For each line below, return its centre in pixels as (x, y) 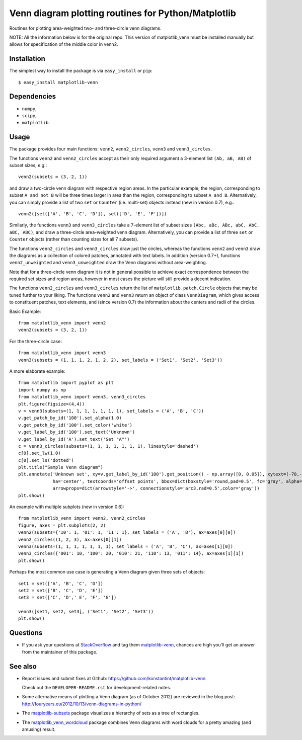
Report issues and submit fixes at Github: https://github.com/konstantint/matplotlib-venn (114, 678)
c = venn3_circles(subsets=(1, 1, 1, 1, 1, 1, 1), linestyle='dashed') (108, 446)
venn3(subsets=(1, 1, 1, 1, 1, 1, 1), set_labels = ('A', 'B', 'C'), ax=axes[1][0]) (126, 546)
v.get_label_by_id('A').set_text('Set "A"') (74, 439)
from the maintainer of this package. (60, 652)
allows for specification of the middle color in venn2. (64, 44)
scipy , (29, 115)
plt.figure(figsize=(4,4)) (52, 404)
